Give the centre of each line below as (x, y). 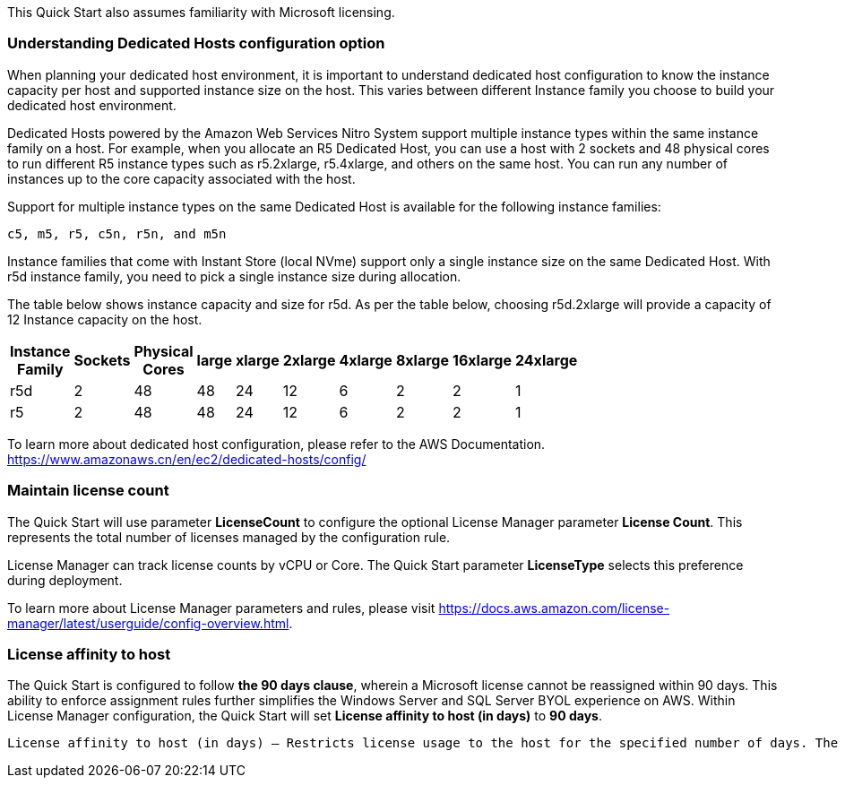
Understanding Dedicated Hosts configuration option (196, 43)
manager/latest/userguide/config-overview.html (148, 623)
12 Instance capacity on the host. (105, 319)
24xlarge (546, 360)
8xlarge (422, 360)
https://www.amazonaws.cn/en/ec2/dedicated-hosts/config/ (187, 459)
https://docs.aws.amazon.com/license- (554, 608)
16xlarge (482, 360)
